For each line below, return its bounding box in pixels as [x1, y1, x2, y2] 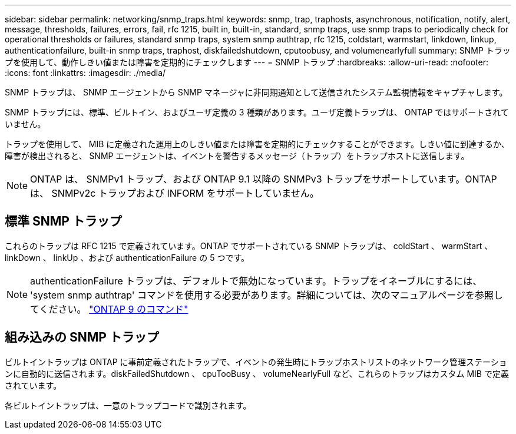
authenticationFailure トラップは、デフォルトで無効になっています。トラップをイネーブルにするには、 [30, 274, 482, 287]
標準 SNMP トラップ [5, 214, 122, 229]
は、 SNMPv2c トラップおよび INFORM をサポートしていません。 [30, 187, 319, 199]
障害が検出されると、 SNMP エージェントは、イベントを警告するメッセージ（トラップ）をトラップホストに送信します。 [5, 151, 469, 161]
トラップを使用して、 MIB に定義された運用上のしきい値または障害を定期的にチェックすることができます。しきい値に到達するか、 [5, 139, 510, 149]
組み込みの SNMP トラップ [5, 330, 159, 345]
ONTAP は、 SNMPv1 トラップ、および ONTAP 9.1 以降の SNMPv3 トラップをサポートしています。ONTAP [30, 173, 497, 185]
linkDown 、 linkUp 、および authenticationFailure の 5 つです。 [5, 252, 249, 263]
